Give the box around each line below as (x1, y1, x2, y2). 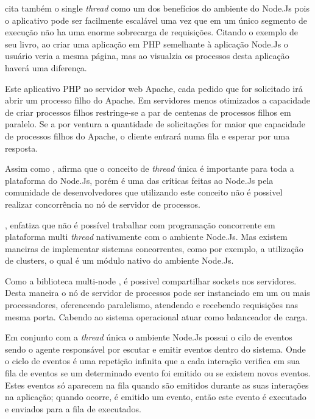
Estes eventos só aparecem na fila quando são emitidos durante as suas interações (5, 378, 309, 391)
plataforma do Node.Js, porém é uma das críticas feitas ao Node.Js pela (5, 174, 274, 186)
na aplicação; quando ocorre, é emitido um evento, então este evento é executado (5, 390, 306, 403)
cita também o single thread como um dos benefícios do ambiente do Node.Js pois (5, 2, 310, 14)
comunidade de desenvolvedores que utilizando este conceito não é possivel (5, 186, 283, 199)
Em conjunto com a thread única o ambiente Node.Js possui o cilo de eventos (5, 331, 292, 343)
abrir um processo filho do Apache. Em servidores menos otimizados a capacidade (5, 94, 310, 107)
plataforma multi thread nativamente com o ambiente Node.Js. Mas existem (5, 230, 288, 243)
